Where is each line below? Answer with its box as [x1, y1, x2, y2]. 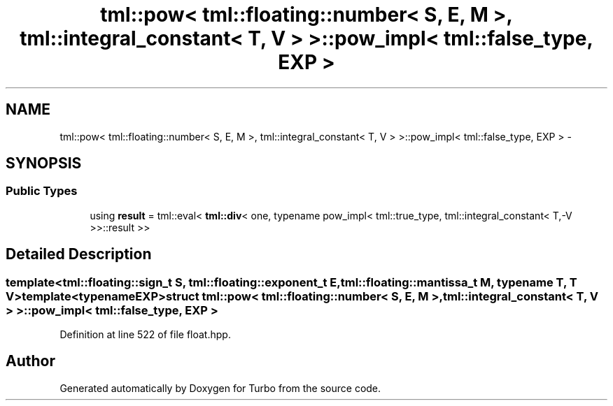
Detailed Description [6, 245, 152, 263]
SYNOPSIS [6, 154, 82, 173]
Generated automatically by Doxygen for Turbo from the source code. [59, 382, 381, 394]
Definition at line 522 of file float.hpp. [59, 328, 231, 341]
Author [6, 352, 55, 370]
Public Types [6, 184, 78, 198]
